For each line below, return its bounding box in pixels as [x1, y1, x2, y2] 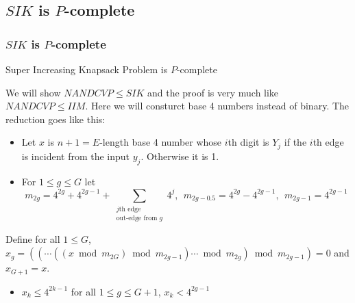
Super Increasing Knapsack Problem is [5, 62, 168, 76]
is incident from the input [21, 148, 130, 163]
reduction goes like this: [5, 111, 106, 126]
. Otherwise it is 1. [140, 148, 219, 163]
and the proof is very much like [147, 85, 279, 99]
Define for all [5, 232, 60, 246]
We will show [5, 85, 61, 99]
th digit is [228, 135, 269, 149]
